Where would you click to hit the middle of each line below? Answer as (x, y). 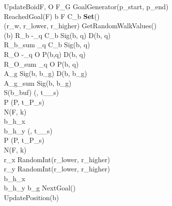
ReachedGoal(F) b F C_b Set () (52, 16)
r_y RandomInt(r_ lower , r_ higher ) (57, 169)
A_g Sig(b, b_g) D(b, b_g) (46, 73)
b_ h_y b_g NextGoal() (40, 188)
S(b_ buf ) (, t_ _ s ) (31, 92)
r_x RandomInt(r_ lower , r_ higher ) (57, 159)
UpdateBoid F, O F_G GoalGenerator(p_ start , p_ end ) (86, 6)
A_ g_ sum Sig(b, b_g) (38, 83)
